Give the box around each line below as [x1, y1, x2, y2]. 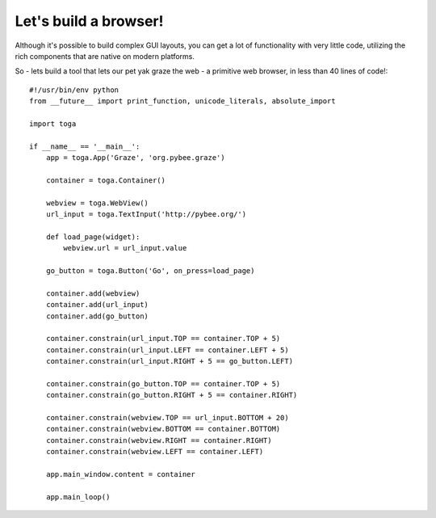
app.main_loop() [45, 492, 111, 501]
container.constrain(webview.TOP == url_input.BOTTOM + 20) [45, 413, 290, 423]
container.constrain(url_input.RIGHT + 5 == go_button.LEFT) [45, 356, 294, 366]
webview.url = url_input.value [63, 243, 187, 253]
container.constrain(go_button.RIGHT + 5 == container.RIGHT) [45, 390, 298, 400]
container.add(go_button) [45, 311, 149, 321]
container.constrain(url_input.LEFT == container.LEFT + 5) [45, 345, 290, 355]
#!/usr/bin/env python [29, 85, 119, 95]
